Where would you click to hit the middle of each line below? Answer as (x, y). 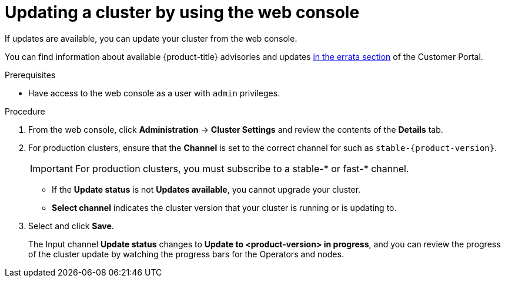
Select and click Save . (71, 226)
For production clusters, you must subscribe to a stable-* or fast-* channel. (242, 168)
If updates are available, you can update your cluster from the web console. (151, 38)
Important (51, 168)
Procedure (25, 111)
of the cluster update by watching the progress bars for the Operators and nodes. (186, 254)
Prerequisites (30, 75)
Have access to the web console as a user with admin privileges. (154, 93)
